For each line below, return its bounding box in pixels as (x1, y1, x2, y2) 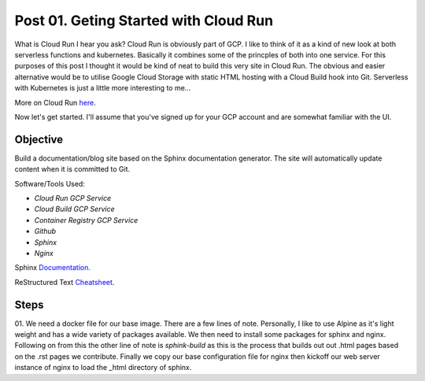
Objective (14, 132, 64, 146)
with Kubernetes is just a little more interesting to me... (14, 83, 191, 93)
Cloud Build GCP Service (34, 205, 115, 214)
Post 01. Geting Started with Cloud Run (14, 12, 274, 29)
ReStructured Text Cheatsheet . (14, 277, 115, 287)
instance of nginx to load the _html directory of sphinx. (14, 363, 192, 372)
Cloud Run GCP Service (34, 193, 112, 202)
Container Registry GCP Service (34, 215, 139, 224)
